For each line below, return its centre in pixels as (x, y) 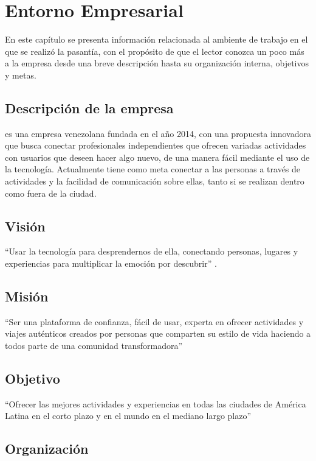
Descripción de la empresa (89, 107)
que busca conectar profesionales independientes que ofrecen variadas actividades (156, 145)
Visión (25, 226)
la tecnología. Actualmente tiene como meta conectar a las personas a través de (153, 169)
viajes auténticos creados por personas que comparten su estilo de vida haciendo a (158, 333)
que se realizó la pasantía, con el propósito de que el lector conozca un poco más (155, 51)
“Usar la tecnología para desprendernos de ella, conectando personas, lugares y (152, 251)
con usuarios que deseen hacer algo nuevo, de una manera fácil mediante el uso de (157, 157)
